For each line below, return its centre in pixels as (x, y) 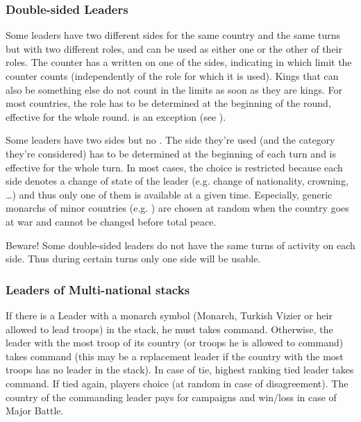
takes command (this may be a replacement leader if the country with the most (175, 356)
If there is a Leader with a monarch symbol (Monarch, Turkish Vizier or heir (169, 315)
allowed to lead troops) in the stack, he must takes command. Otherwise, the (169, 329)
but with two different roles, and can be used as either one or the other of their (174, 48)
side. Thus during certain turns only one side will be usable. (133, 259)
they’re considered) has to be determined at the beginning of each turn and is (171, 153)
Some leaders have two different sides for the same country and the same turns (173, 35)
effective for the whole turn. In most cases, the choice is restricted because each (174, 167)
